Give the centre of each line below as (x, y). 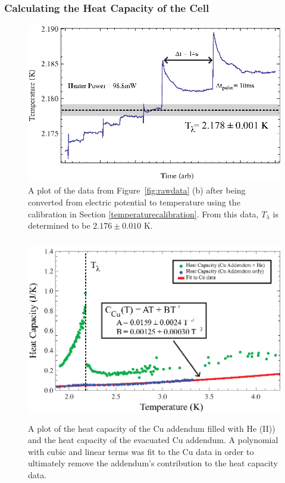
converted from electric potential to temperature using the (134, 202)
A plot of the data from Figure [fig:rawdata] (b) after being (137, 190)
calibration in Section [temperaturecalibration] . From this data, (143, 214)
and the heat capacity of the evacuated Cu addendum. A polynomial (153, 440)
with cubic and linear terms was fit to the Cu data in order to (141, 451)
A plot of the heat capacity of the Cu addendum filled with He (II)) (152, 428)
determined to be (59, 225)
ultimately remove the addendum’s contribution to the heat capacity (153, 463)
